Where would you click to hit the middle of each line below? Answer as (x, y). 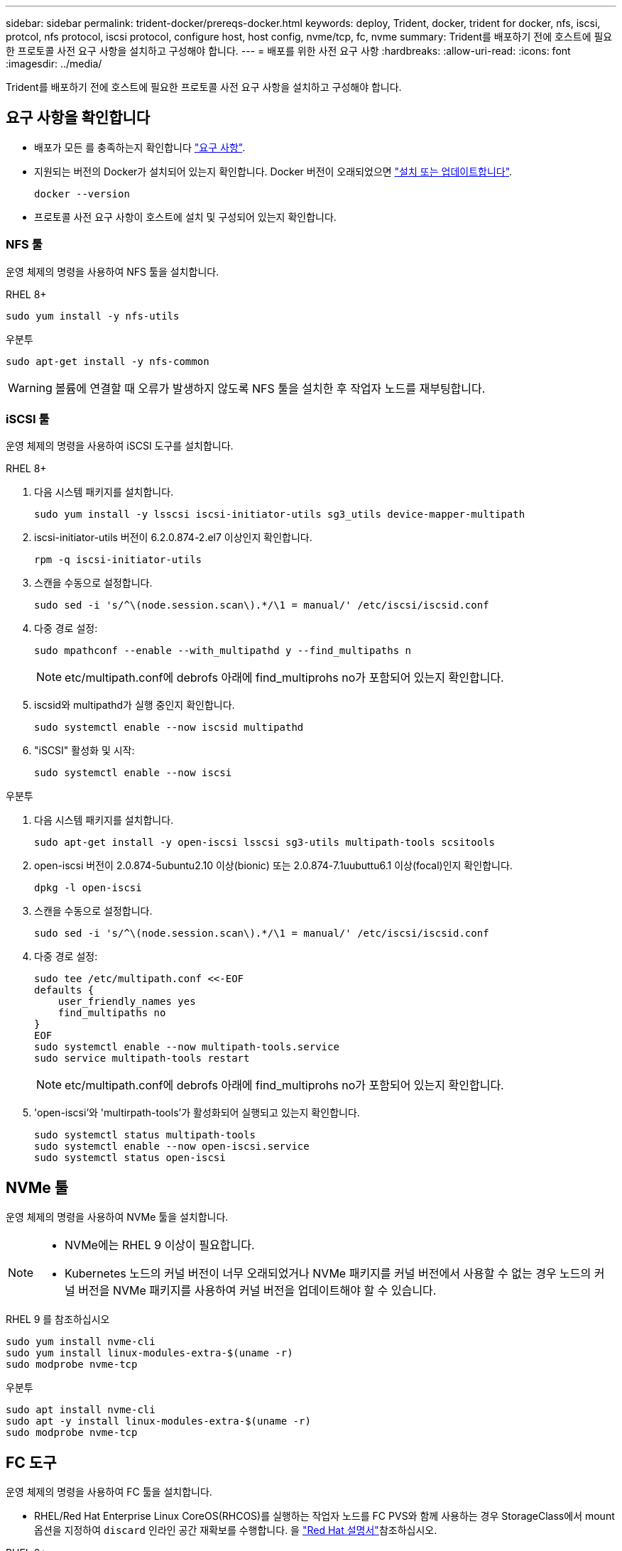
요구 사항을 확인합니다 (78, 118)
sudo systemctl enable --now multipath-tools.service (187, 1047)
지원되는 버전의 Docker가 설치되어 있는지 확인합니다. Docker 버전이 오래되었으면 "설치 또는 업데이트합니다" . (273, 171)
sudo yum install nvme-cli (81, 1342)
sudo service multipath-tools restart (142, 1059)
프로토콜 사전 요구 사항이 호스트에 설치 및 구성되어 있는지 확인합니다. (185, 217)
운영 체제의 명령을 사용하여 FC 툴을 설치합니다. (109, 1492)
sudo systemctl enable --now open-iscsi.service (172, 1147)
